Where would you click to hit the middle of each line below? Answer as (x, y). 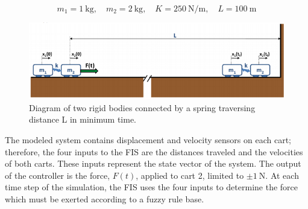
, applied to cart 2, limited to (190, 175)
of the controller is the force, (58, 175)
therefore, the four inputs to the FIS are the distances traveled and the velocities (154, 151)
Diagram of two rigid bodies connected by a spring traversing (142, 107)
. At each (282, 175)
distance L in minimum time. (83, 119)
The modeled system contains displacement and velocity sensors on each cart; (148, 140)
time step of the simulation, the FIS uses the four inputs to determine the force (152, 187)
